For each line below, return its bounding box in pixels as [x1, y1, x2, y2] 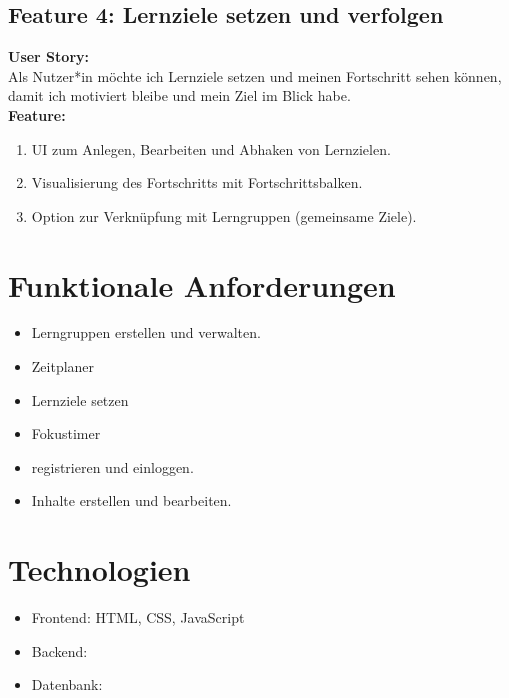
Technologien [8, 549, 191, 590]
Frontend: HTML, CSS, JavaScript [31, 607, 245, 628]
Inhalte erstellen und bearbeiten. [31, 490, 232, 511]
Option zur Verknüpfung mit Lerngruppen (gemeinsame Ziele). [31, 205, 417, 226]
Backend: [31, 640, 88, 661]
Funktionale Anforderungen [8, 264, 396, 305]
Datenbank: [31, 674, 103, 695]
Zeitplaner [31, 356, 95, 377]
